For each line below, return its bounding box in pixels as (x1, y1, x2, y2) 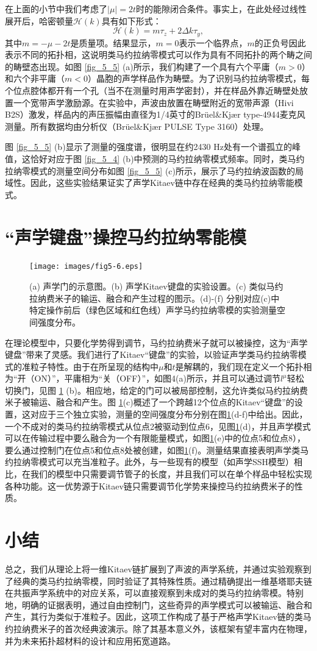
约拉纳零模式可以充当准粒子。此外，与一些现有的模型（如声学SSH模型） (5, 455, 294, 468)
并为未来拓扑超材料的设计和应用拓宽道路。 (5, 634, 176, 647)
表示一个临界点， (179, 36, 248, 49)
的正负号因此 (254, 36, 306, 49)
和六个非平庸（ (5, 72, 65, 85)
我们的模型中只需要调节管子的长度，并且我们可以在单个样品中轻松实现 (30, 468, 312, 480)
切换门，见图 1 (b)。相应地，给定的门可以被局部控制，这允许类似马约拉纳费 (5, 383, 308, 396)
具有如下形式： (101, 14, 162, 27)
